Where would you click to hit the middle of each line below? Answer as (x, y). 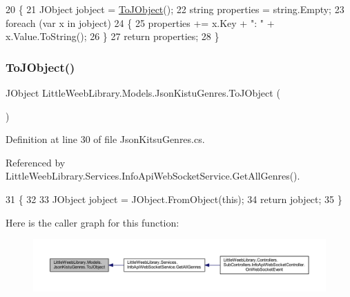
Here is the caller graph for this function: (93, 222)
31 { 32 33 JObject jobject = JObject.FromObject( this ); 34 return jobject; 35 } (174, 199)
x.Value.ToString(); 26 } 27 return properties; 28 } (113, 36)
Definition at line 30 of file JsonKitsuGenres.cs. (105, 139)
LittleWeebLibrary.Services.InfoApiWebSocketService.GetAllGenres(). (153, 176)
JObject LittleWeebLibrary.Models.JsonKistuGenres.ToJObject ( (143, 93)
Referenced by (36, 162)
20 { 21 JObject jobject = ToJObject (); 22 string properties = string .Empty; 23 (175, 9)
